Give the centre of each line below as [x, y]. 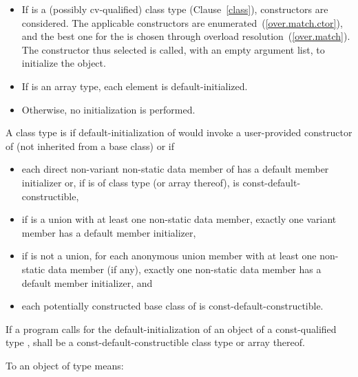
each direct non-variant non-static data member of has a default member [175, 169]
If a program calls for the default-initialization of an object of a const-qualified [171, 328]
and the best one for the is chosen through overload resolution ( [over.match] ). [186, 36]
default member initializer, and [87, 282]
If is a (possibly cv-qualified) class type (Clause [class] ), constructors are [175, 9]
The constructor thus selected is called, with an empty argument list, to [173, 49]
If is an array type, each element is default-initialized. [135, 86]
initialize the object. [64, 63]
